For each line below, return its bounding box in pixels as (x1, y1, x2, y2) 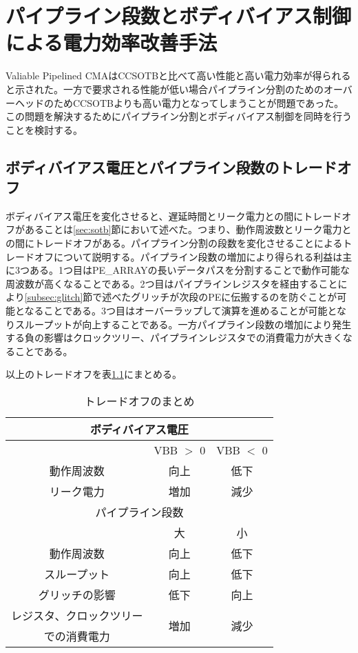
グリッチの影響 (38, 587, 116, 603)
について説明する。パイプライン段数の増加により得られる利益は (53, 249, 343, 263)
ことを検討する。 (6, 122, 83, 137)
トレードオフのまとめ (84, 393, 195, 409)
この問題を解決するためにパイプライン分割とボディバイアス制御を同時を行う (6, 109, 352, 123)
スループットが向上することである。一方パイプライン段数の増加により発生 (14, 317, 352, 331)
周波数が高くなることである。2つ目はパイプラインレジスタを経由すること (6, 276, 338, 290)
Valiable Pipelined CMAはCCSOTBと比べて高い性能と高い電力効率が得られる (6, 68, 351, 83)
